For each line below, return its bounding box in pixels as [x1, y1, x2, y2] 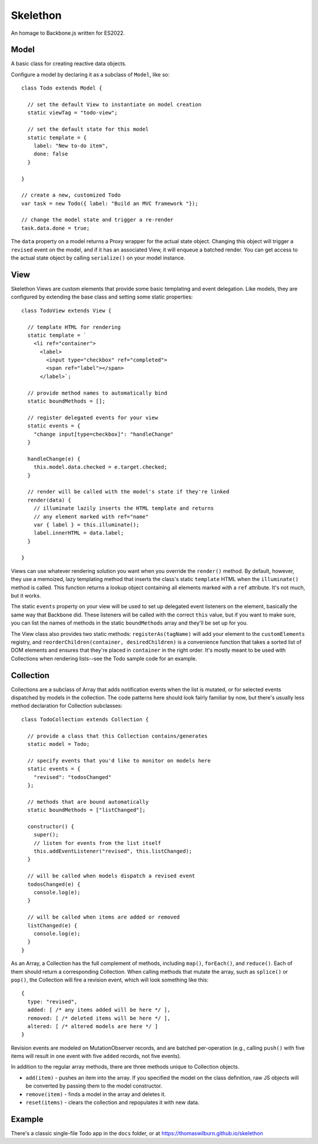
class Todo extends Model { [21, 85, 102, 91]
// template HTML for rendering [27, 324, 121, 330]
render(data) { [27, 496, 71, 503]
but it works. [11, 592, 41, 599]
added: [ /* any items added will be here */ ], [27, 1007, 171, 1013]
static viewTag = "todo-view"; [27, 110, 118, 116]
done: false [33, 151, 68, 157]
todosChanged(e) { [27, 881, 81, 887]
